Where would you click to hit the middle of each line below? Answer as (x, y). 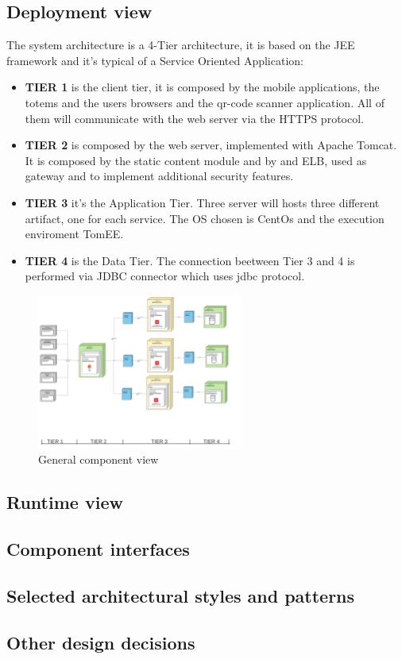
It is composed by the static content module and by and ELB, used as (196, 160)
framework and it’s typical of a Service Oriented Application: (155, 60)
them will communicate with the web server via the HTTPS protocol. (194, 118)
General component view (99, 459)
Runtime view (65, 502)
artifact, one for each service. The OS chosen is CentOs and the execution (205, 218)
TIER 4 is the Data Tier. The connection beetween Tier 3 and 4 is (190, 260)
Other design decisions (101, 642)
